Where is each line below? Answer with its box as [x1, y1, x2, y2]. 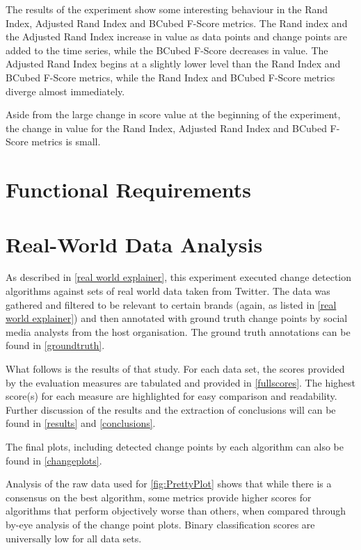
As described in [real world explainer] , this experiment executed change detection [6, 270, 352, 284]
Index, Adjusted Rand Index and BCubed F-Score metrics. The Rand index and [6, 15, 348, 30]
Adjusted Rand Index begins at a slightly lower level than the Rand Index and [6, 56, 341, 71]
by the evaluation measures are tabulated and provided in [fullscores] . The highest [6, 375, 356, 389]
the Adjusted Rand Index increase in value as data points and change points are [6, 29, 348, 44]
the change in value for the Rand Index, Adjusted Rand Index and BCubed [6, 120, 327, 135]
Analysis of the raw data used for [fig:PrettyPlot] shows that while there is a [6, 476, 332, 491]
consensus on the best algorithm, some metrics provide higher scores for [6, 490, 312, 504]
